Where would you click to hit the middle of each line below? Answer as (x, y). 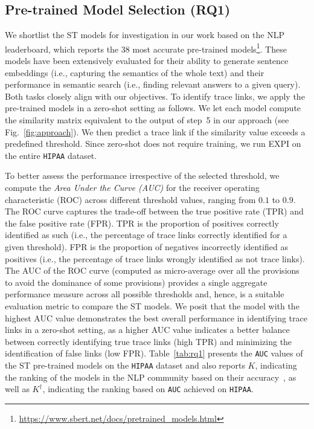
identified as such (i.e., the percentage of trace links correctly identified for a (146, 235)
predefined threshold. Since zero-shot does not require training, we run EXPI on (153, 144)
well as (17, 389)
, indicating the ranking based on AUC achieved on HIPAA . (148, 389)
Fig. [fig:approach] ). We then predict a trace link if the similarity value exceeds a (155, 131)
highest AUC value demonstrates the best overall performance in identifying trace (156, 318)
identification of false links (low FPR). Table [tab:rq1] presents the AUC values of (154, 353)
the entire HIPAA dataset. (51, 155)
